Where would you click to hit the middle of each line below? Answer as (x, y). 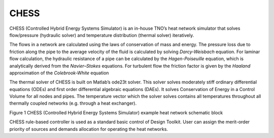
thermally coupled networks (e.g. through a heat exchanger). (73, 103)
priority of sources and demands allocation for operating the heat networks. (89, 129)
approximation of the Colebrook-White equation (59, 73)
